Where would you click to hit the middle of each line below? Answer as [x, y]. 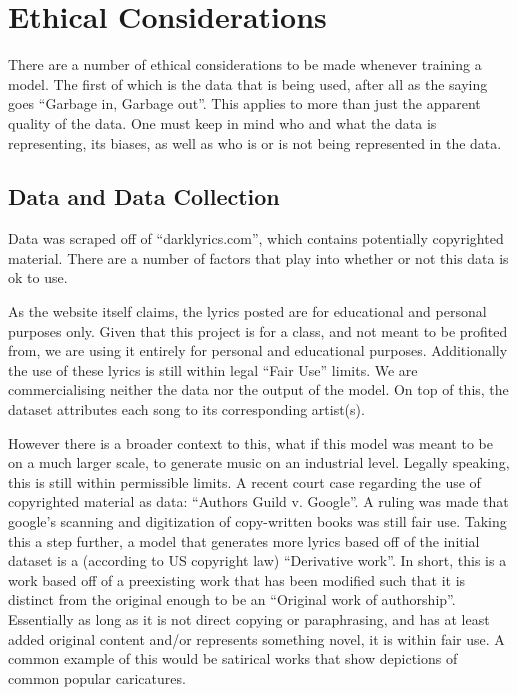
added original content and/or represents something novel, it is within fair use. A [256, 638]
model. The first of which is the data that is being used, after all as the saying [248, 83]
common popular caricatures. [97, 677]
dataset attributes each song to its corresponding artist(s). [186, 409]
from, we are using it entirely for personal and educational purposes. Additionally [258, 350]
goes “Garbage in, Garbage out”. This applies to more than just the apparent [244, 103]
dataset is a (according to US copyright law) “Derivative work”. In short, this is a [257, 560]
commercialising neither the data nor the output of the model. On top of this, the [258, 389]
